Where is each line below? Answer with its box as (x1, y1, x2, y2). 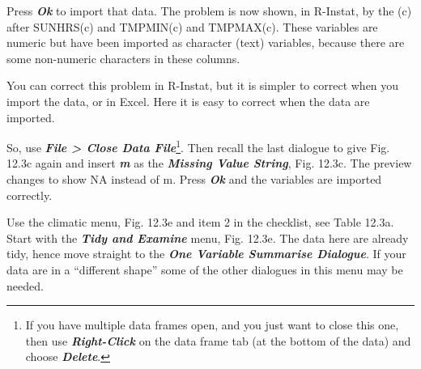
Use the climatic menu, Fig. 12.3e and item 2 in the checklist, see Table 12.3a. (6, 214, 394, 231)
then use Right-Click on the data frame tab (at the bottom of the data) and (25, 332, 411, 349)
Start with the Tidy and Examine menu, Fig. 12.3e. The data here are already (6, 229, 409, 246)
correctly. (6, 186, 53, 203)
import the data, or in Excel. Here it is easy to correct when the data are (6, 92, 370, 109)
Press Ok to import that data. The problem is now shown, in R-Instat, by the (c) (6, 2, 412, 19)
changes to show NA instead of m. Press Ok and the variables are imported (6, 171, 382, 187)
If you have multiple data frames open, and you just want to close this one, (25, 316, 399, 333)
